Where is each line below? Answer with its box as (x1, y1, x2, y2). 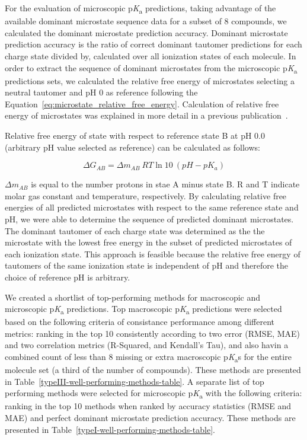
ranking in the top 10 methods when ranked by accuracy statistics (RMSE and (5, 400, 292, 412)
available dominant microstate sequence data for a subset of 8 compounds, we (5, 15, 287, 27)
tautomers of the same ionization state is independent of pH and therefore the (5, 259, 288, 272)
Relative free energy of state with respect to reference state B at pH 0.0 (5, 129, 266, 141)
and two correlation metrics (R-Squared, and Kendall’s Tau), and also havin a (5, 339, 289, 351)
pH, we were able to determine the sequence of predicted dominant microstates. (5, 212, 294, 225)
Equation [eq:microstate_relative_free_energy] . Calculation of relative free (5, 97, 279, 110)
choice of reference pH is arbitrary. (5, 270, 130, 283)
